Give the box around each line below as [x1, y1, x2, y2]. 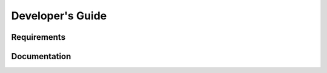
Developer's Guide [11, 9, 107, 22]
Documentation [11, 51, 71, 62]
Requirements [11, 32, 66, 42]
